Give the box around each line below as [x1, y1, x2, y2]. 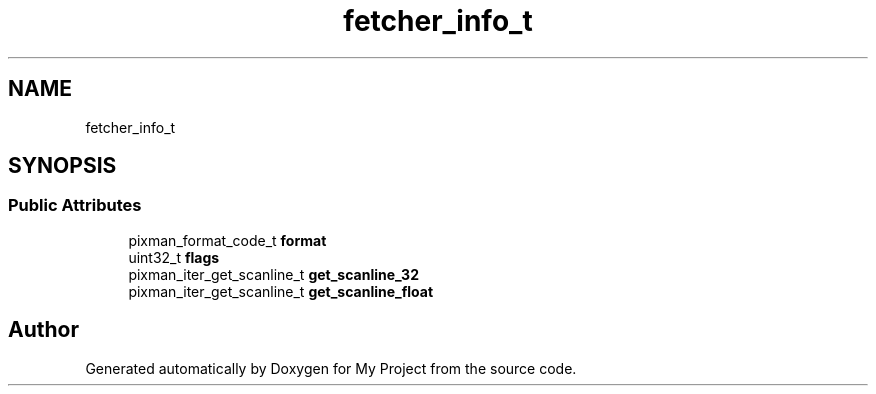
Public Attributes [8, 195, 142, 216]
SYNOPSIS [8, 153, 117, 179]
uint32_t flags [128, 248, 220, 266]
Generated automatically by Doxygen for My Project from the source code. [85, 359, 577, 377]
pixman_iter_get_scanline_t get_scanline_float [128, 282, 434, 300]
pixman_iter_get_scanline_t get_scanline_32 [128, 265, 419, 283]
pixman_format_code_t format [128, 231, 327, 249]
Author [8, 317, 79, 343]
